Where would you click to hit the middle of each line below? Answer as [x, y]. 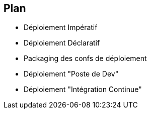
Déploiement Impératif [61, 27]
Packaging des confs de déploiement [85, 58]
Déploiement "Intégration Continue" [83, 89]
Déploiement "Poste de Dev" [71, 74]
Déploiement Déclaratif [62, 43]
